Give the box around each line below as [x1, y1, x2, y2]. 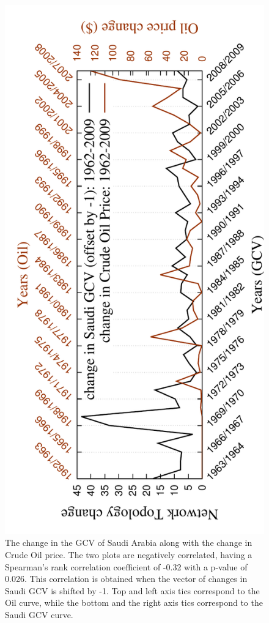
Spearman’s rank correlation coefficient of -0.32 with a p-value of [5, 560, 248, 573]
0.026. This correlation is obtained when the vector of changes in [5, 572, 248, 585]
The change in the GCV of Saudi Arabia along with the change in [5, 536, 252, 549]
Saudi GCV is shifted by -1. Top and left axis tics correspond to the [5, 584, 260, 597]
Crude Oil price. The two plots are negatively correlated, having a [5, 548, 252, 561]
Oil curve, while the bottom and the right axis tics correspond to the [5, 596, 263, 609]
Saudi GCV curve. [5, 608, 73, 621]
